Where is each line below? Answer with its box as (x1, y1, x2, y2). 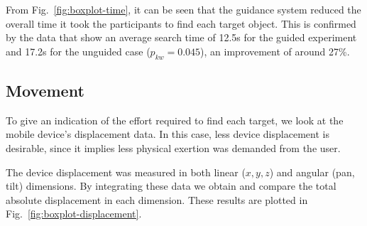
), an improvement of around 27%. (200, 43, 350, 58)
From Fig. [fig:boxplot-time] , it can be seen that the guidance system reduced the (6, 2, 361, 16)
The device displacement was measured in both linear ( (6, 164, 246, 179)
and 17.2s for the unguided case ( (6, 43, 150, 58)
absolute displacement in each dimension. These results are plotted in (6, 192, 308, 207)
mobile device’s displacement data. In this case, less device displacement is (6, 127, 329, 141)
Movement (6, 79, 84, 101)
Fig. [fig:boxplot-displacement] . (6, 206, 142, 221)
